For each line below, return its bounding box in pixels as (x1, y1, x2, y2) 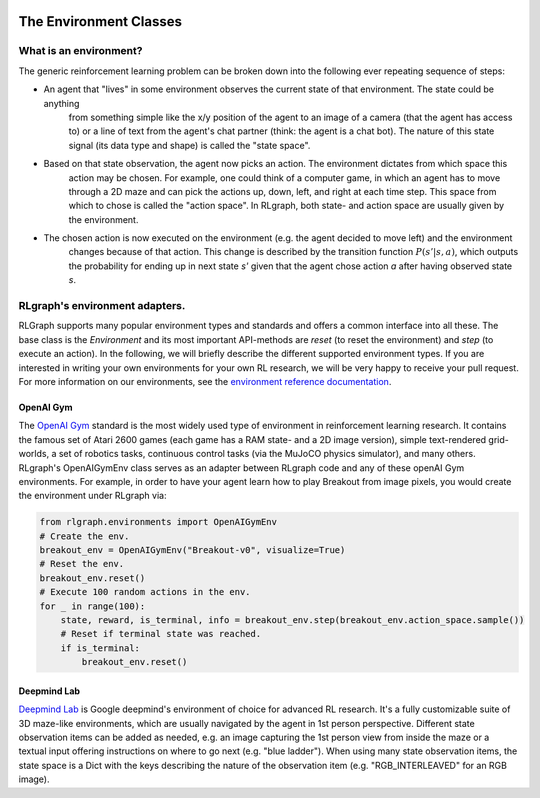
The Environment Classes (18, 13, 182, 30)
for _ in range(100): (39, 600, 146, 612)
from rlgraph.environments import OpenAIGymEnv (39, 516, 277, 528)
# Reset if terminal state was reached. (60, 628, 262, 640)
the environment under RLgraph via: (18, 490, 167, 502)
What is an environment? (18, 44, 143, 58)
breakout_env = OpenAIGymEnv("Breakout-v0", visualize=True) (39, 545, 346, 556)
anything (43, 97, 80, 109)
